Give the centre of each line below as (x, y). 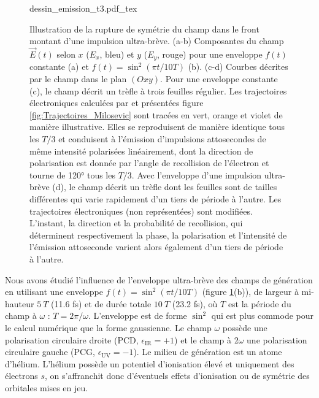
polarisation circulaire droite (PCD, (72, 339)
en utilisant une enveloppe (54, 292)
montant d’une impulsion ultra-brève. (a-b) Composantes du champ (157, 41)
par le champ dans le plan (78, 79)
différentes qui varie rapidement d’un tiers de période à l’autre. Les (156, 198)
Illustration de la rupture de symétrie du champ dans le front (144, 29)
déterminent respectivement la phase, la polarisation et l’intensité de (158, 235)
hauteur (20, 303)
